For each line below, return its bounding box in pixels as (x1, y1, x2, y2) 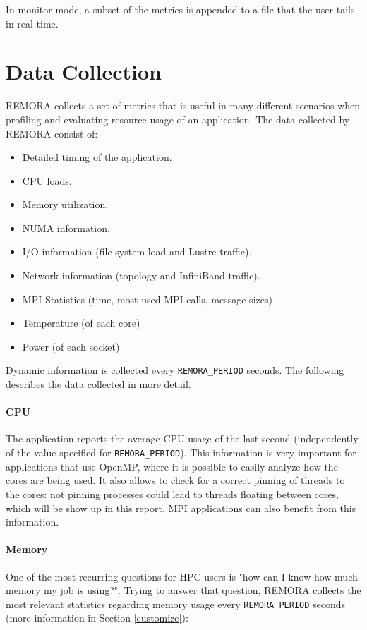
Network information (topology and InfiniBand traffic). (22, 268, 260, 283)
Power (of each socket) (22, 339, 120, 353)
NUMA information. (22, 220, 110, 235)
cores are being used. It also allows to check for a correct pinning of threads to (6, 473, 345, 487)
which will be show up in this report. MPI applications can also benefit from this (6, 500, 356, 515)
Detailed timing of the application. (22, 150, 172, 164)
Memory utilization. (22, 197, 109, 212)
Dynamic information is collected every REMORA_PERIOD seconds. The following (6, 363, 344, 377)
